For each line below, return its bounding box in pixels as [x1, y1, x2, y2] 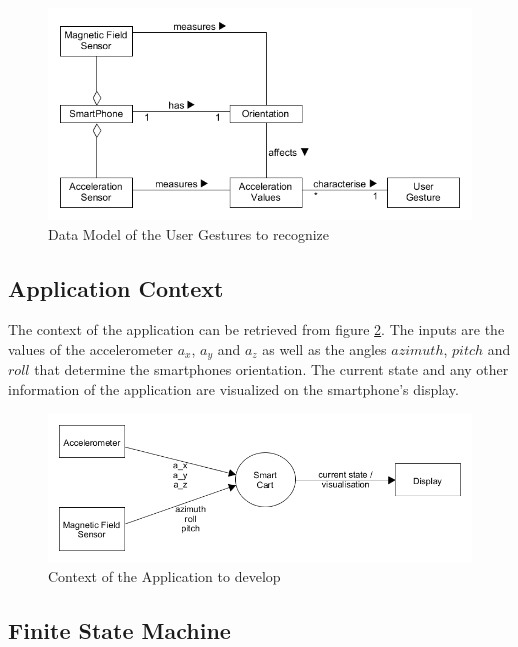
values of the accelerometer [8, 338, 174, 359]
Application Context [8, 272, 224, 303]
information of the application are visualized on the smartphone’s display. [8, 379, 459, 400]
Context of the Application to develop [48, 565, 281, 586]
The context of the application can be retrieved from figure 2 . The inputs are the [8, 319, 505, 340]
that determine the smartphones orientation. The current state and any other [34, 359, 509, 380]
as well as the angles [262, 338, 387, 359]
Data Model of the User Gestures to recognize [48, 223, 329, 244]
